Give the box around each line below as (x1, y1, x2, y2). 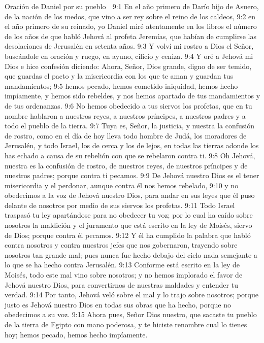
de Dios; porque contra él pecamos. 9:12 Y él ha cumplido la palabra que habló (5, 229, 251, 240)
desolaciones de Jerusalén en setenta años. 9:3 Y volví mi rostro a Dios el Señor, (5, 41, 254, 51)
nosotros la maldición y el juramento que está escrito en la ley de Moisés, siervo (5, 220, 252, 230)
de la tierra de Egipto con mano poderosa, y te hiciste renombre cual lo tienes (5, 319, 247, 329)
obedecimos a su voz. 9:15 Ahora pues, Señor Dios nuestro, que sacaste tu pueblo (5, 309, 257, 320)
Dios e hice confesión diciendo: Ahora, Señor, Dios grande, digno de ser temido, (5, 60, 252, 71)
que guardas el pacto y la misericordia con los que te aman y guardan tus (5, 71, 234, 81)
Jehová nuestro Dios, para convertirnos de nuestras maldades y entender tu (5, 279, 238, 290)
